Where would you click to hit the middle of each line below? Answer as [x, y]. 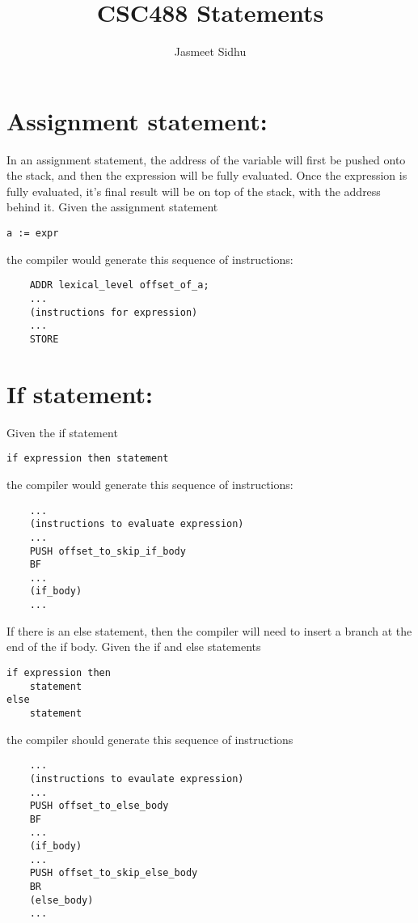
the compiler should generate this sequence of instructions [150, 739]
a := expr [33, 234]
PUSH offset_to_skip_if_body [108, 551]
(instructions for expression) [114, 312]
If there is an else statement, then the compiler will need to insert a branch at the [209, 630]
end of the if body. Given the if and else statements [134, 647]
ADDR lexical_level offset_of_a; [119, 285]
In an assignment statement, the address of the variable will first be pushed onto [206, 159]
